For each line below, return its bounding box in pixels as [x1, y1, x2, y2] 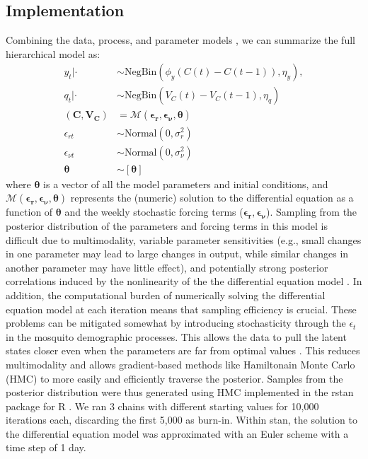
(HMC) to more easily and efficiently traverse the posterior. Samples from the [6, 371, 343, 385]
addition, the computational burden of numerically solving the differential [6, 287, 326, 302]
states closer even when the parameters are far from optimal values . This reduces [6, 343, 360, 358]
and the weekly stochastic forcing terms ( [64, 204, 243, 219]
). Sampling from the [266, 204, 357, 219]
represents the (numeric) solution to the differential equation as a [70, 190, 354, 205]
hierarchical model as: [6, 46, 100, 61]
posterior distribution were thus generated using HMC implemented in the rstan [6, 385, 354, 400]
